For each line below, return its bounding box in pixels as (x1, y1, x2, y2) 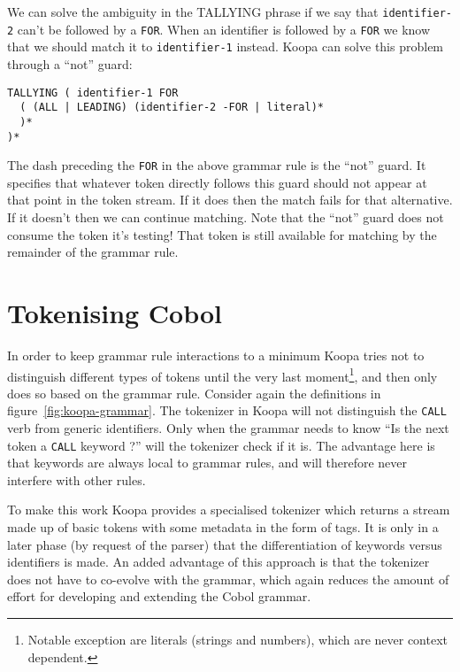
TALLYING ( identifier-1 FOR (7, 86, 179, 99)
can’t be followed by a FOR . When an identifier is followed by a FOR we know (17, 19, 431, 38)
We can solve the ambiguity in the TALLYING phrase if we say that (7, 3, 379, 20)
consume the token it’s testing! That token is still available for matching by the (7, 225, 437, 243)
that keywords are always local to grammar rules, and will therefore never (7, 453, 408, 472)
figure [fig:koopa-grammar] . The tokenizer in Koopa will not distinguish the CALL (7, 401, 447, 420)
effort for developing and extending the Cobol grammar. (7, 587, 311, 606)
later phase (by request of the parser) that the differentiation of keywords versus (7, 535, 442, 553)
